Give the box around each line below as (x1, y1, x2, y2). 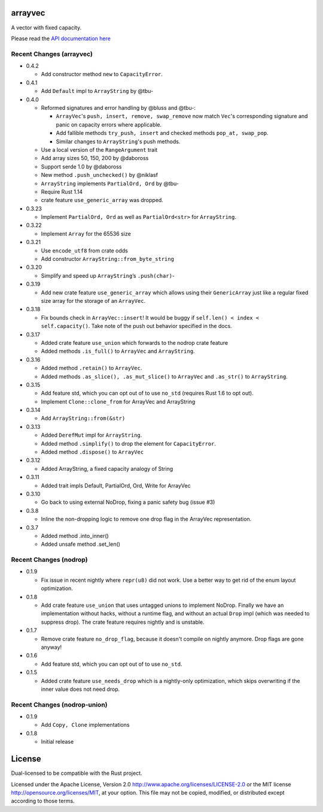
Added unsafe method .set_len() (41, 540, 121, 548)
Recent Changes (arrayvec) (11, 50, 93, 58)
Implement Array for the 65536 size (41, 230, 131, 237)
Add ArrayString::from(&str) (41, 414, 126, 422)
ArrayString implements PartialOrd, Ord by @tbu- (41, 180, 179, 187)
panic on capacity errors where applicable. (56, 121, 162, 128)
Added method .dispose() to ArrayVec (41, 449, 144, 456)
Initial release (41, 738, 74, 745)
